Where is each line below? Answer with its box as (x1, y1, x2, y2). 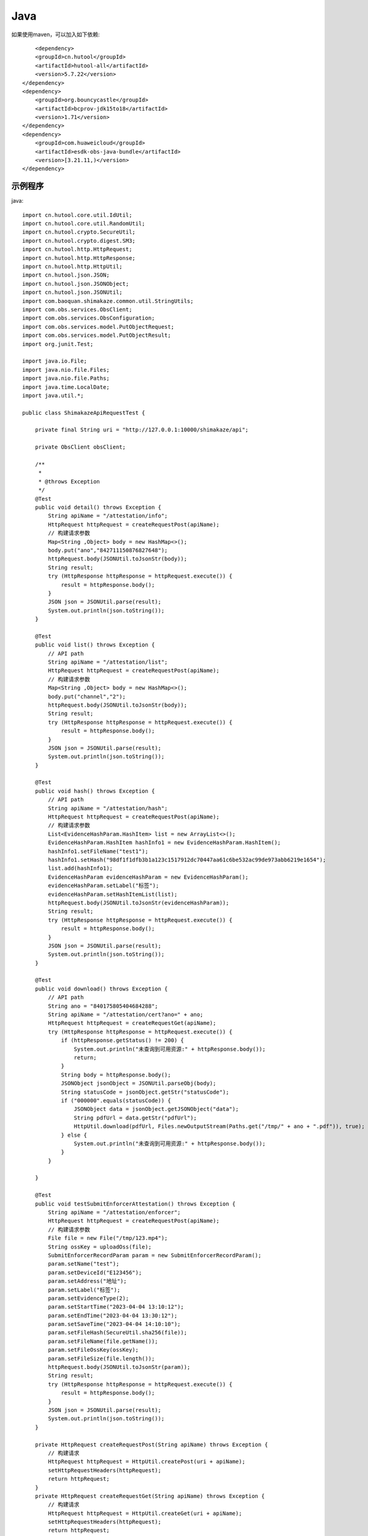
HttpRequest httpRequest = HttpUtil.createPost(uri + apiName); (48, 1458, 245, 1465)
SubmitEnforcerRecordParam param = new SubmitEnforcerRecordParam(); (48, 1252, 262, 1259)
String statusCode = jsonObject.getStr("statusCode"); (61, 1088, 229, 1095)
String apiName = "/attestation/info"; (48, 512, 168, 519)
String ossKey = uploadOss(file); (48, 1243, 152, 1250)
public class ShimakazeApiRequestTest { (22, 409, 145, 416)
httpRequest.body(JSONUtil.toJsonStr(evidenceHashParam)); (48, 899, 229, 906)
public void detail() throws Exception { (34, 504, 162, 511)
